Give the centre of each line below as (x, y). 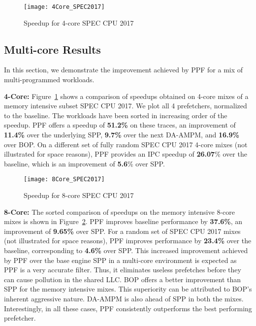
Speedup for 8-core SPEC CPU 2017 (79, 195)
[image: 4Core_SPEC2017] (64, 7)
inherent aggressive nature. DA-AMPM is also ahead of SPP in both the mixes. (124, 298)
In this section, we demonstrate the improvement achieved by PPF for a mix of (124, 70)
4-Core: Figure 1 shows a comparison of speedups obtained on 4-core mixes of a (126, 96)
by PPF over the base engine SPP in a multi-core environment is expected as (120, 260)
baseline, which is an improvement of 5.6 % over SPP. (84, 163)
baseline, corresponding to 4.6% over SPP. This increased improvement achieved (126, 250)
